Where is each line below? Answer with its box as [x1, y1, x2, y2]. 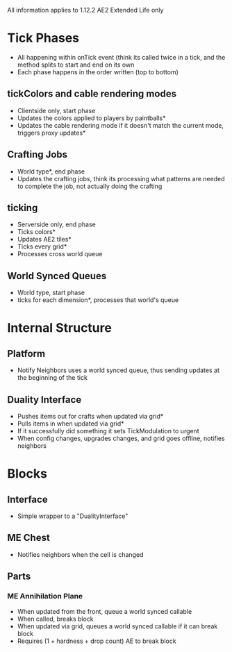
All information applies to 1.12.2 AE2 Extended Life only [7, 6, 164, 14]
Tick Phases [7, 31, 80, 46]
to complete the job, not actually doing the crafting [17, 182, 163, 190]
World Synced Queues [7, 270, 107, 282]
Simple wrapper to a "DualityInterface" [17, 512, 129, 520]
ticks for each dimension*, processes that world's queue [17, 296, 179, 304]
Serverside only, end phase [17, 220, 96, 228]
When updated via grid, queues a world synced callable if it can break [17, 621, 218, 630]
